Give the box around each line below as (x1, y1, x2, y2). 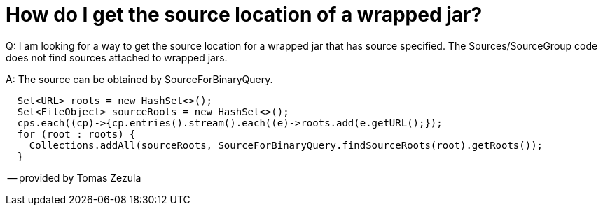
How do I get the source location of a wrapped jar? (6, 3, 483, 27)
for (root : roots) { (17, 128, 136, 140)
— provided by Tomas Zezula (7, 171, 141, 184)
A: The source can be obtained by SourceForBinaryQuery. (6, 73, 273, 85)
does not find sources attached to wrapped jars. (6, 51, 228, 64)
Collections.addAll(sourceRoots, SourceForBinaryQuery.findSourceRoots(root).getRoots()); (29, 139, 543, 151)
